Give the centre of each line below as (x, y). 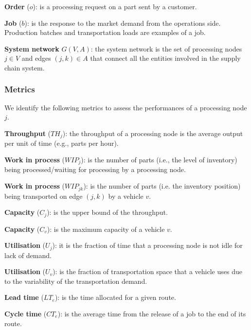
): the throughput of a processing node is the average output (153, 133)
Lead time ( (24, 297)
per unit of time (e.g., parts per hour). (62, 143)
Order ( (17, 6)
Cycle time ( (26, 313)
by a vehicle (126, 196)
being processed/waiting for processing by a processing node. (95, 169)
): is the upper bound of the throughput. (107, 212)
